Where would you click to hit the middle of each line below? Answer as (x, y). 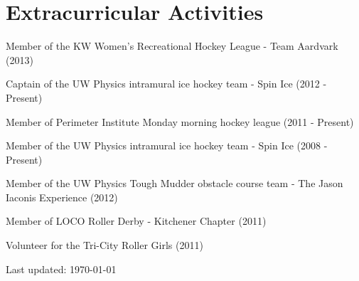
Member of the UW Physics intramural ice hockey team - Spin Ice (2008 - (167, 145)
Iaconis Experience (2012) (62, 197)
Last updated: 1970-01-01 (61, 269)
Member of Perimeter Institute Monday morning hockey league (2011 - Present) (180, 121)
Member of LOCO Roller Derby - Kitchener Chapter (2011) (136, 221)
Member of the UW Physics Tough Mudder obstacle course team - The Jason (175, 183)
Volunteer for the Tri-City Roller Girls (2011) (105, 245)
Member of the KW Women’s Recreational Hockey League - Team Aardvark (172, 46)
